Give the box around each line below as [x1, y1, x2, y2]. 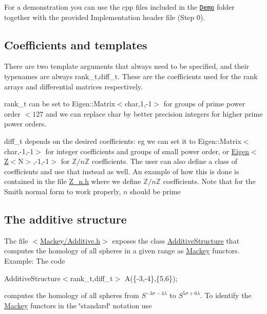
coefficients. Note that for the [163, 176, 256, 187]
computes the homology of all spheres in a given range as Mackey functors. [4, 245, 240, 256]
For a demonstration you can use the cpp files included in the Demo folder [4, 2, 235, 12]
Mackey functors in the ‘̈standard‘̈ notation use [4, 300, 152, 310]
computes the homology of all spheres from [4, 290, 139, 301]
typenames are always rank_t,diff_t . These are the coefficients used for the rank [4, 71, 258, 82]
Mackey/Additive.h [40, 235, 101, 246]
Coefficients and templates [4, 36, 147, 52]
